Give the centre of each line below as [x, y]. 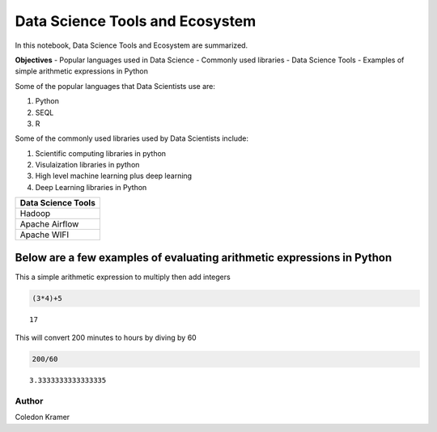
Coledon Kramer [42, 417]
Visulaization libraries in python [87, 165]
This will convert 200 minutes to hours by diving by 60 [106, 338]
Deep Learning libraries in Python [91, 187]
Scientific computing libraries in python [100, 153]
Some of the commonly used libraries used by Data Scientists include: [132, 138]
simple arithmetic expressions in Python [82, 71]
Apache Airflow [49, 224]
